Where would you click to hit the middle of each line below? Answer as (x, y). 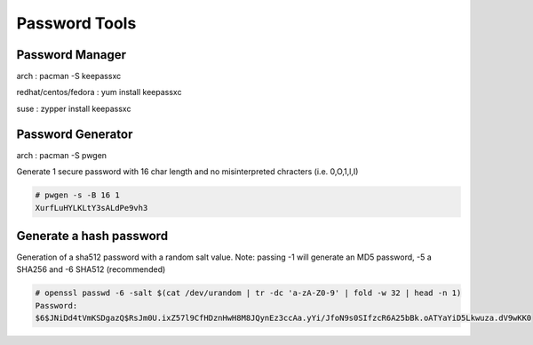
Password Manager (72, 55)
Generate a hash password (92, 236)
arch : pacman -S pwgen (61, 155)
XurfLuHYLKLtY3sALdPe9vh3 (91, 208)
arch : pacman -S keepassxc (69, 76)
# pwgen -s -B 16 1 (77, 195)
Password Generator (75, 134)
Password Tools (76, 23)
